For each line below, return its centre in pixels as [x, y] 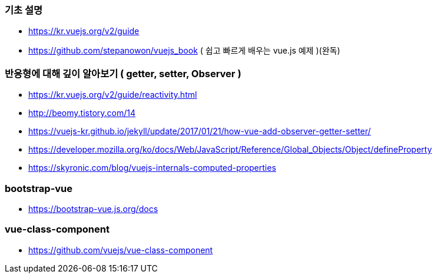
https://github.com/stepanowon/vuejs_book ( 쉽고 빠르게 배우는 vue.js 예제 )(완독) [184, 51]
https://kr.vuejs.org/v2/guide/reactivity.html [113, 95]
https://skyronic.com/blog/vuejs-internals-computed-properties [152, 168]
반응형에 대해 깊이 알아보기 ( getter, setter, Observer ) [123, 73]
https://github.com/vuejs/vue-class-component [121, 250]
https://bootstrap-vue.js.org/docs [93, 208]
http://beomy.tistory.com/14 [82, 113]
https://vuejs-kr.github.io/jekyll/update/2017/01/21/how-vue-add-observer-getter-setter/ [200, 131]
